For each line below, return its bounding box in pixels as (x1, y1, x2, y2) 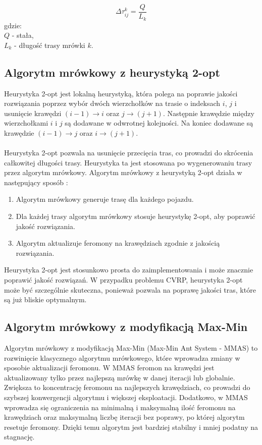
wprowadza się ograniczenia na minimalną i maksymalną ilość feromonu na (4, 402, 236, 412)
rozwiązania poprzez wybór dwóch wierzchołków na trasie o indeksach (4, 98, 221, 108)
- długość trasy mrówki (14, 39, 85, 50)
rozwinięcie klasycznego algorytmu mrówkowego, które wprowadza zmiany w (4, 352, 240, 363)
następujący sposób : (4, 177, 68, 187)
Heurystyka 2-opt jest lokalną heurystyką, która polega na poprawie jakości (4, 88, 238, 98)
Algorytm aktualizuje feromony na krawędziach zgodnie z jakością (16, 238, 220, 248)
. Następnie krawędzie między (163, 107, 254, 118)
